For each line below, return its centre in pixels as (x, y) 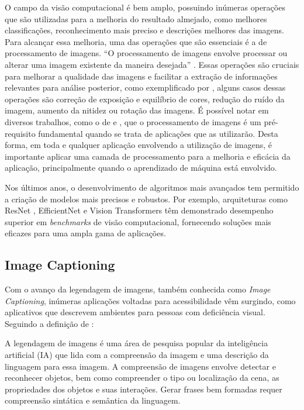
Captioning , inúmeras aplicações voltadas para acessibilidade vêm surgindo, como (150, 300)
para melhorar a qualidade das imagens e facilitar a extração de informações (141, 76)
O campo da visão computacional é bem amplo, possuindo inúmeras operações (145, 7)
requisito (20, 133)
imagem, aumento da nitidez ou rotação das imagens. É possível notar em (137, 110)
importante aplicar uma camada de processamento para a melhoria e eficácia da (148, 156)
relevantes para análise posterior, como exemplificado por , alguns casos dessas (145, 87)
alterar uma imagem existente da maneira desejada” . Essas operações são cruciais (152, 64)
